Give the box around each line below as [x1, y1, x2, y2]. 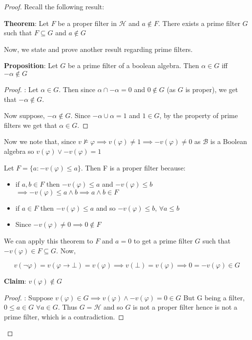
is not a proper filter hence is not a [133, 302, 237, 312]
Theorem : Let [4, 18, 49, 28]
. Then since [59, 84, 95, 94]
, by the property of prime [159, 110, 238, 121]
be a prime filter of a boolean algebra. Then [68, 60, 199, 71]
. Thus [58, 302, 78, 312]
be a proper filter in [58, 18, 117, 28]
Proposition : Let [4, 60, 58, 71]
